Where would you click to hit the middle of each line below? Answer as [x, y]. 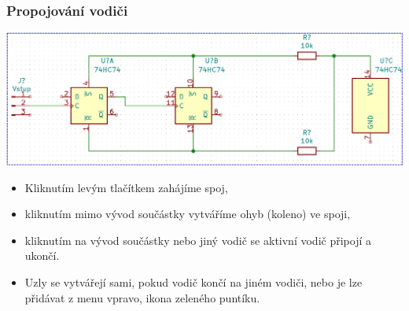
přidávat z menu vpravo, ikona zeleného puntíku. [142, 297]
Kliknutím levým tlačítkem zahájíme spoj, [126, 187]
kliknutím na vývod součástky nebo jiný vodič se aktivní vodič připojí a [198, 240]
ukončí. [42, 255]
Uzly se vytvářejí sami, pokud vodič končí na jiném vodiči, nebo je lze [193, 282]
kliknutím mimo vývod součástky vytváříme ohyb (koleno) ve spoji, [188, 214]
